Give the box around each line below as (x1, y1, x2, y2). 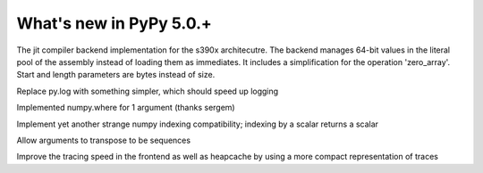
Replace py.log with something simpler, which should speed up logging (16, 86, 279, 96)
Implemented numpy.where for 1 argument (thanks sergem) (16, 103, 236, 113)
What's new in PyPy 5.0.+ (16, 13, 212, 33)
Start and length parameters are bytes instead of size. (16, 70, 216, 80)
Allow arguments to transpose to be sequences (16, 135, 191, 145)
